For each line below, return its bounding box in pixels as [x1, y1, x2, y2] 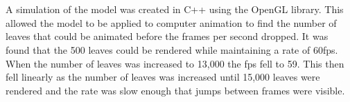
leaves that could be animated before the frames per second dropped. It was [6, 29, 329, 43]
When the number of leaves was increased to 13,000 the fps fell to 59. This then [6, 56, 344, 70]
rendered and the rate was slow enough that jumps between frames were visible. [6, 83, 345, 97]
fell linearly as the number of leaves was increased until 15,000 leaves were [6, 70, 320, 84]
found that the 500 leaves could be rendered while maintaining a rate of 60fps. [6, 42, 338, 57]
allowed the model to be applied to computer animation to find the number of [6, 15, 337, 30]
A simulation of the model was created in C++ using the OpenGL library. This [6, 2, 344, 17]
